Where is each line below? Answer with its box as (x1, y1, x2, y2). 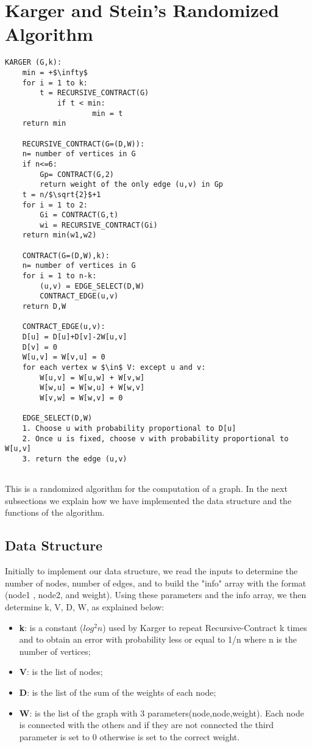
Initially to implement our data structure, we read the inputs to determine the (5, 565, 298, 577)
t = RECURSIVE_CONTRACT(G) (40, 88, 149, 98)
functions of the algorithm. (5, 506, 105, 519)
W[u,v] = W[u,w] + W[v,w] (40, 373, 145, 382)
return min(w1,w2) (22, 231, 97, 240)
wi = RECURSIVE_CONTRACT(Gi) (40, 220, 158, 229)
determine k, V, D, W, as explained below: (5, 600, 165, 613)
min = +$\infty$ (22, 68, 88, 77)
